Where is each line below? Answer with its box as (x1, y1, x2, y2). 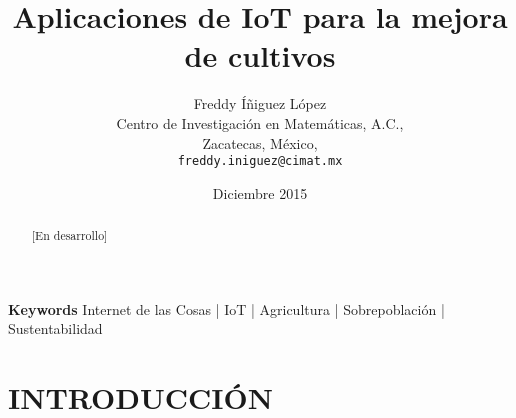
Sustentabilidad (8, 318, 103, 339)
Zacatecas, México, (202, 132, 318, 153)
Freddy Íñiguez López (193, 93, 327, 114)
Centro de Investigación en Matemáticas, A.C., (116, 112, 404, 133)
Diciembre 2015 (212, 182, 308, 203)
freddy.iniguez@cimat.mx (177, 154, 343, 169)
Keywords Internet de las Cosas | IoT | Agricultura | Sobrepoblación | (8, 298, 445, 319)
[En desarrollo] (31, 227, 108, 244)
